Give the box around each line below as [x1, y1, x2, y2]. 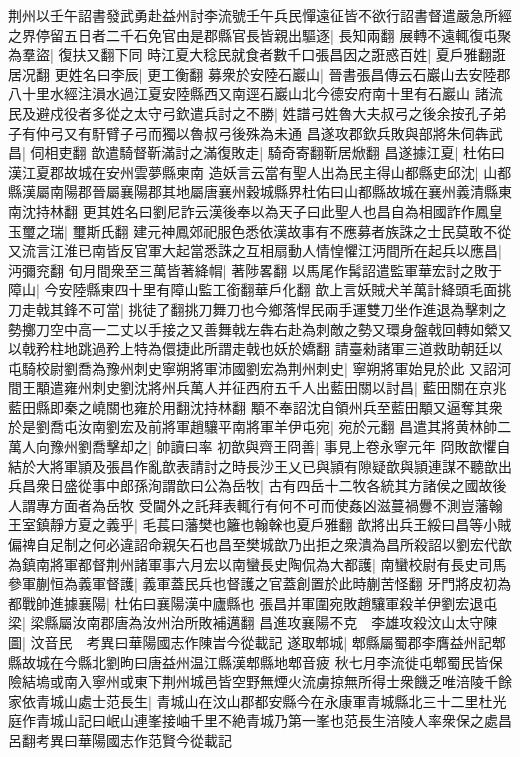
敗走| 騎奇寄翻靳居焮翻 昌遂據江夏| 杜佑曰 [231, 142, 506, 163]
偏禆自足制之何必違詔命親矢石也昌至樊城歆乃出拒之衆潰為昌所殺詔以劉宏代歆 [8, 534, 512, 555]
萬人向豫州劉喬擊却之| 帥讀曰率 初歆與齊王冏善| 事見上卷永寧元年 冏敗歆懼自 [8, 436, 511, 457]
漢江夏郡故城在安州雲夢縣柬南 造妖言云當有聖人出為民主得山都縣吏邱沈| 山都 [8, 161, 512, 182]
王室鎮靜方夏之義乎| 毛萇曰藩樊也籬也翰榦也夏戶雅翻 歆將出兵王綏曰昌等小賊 [8, 514, 512, 535]
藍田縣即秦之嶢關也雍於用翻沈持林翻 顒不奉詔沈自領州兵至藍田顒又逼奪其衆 [8, 396, 503, 417]
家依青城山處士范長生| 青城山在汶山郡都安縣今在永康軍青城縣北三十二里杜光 [8, 690, 507, 711]
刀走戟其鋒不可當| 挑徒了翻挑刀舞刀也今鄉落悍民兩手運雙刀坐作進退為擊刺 [8, 298, 493, 319]
